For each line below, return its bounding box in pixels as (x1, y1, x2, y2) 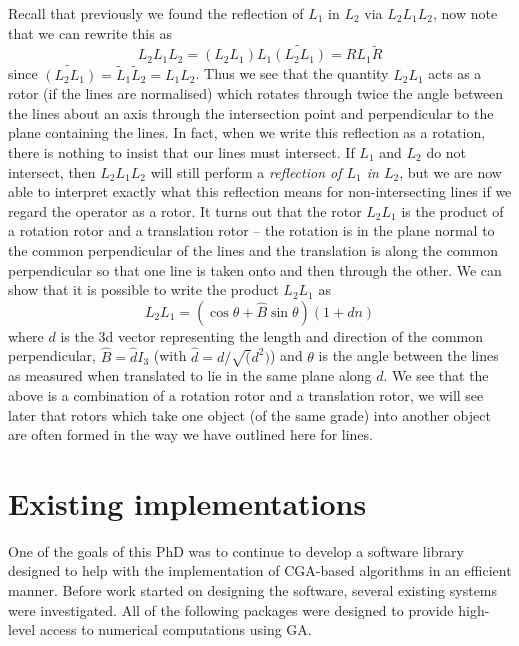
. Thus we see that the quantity (195, 63, 389, 84)
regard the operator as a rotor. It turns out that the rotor (8, 200, 362, 221)
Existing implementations (8, 482, 367, 523)
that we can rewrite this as (8, 22, 172, 43)
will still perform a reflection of (150, 161, 342, 182)
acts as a (428, 63, 482, 84)
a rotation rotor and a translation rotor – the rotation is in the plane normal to (8, 220, 495, 241)
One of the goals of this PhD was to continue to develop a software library (8, 540, 464, 561)
